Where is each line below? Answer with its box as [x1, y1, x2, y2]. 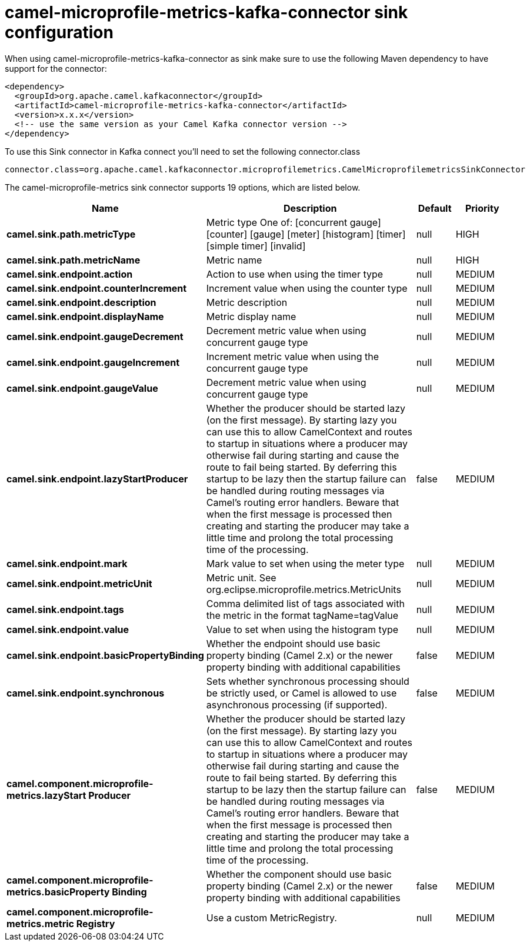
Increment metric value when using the [206, 350, 379, 362]
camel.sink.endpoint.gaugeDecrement [6, 330, 184, 342]
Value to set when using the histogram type [206, 623, 399, 635]
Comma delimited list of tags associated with [206, 597, 405, 609]
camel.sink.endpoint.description [6, 296, 156, 308]
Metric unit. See [206, 571, 276, 584]
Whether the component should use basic [206, 868, 392, 880]
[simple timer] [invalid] [206, 239, 306, 252]
